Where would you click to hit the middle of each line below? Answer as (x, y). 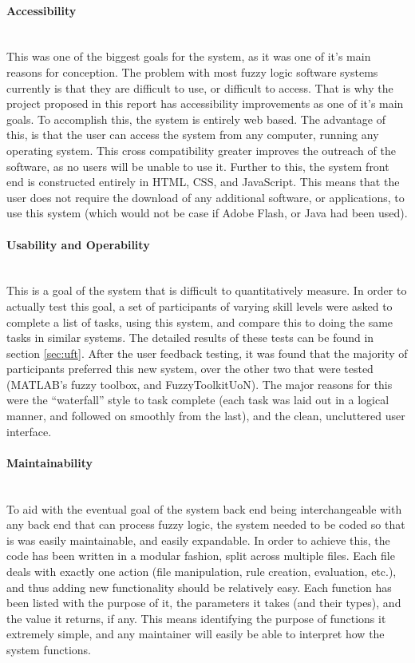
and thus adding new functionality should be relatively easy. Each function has (199, 587)
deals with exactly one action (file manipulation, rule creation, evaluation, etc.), (202, 572)
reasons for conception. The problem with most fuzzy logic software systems (192, 71)
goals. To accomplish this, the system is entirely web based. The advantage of (196, 119)
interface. (29, 431)
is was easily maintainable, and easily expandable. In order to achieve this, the (198, 540)
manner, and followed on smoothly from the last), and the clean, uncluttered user (206, 416)
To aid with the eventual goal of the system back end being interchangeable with (204, 508)
